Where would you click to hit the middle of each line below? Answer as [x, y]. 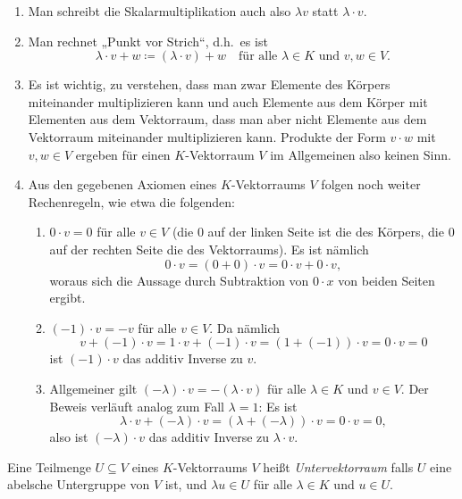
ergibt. [67, 298]
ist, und [186, 484]
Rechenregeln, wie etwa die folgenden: [132, 201]
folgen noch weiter [371, 184]
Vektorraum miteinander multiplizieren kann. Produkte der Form [207, 136]
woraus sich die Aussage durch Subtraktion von [179, 280]
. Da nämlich [245, 327]
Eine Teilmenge [49, 466]
